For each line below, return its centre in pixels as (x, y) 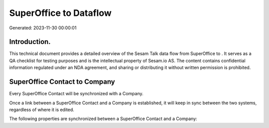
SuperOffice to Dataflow (61, 13)
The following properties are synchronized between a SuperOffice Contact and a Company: (103, 119)
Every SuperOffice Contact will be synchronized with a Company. (76, 94)
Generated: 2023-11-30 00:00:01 (43, 28)
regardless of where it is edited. (42, 110)
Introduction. (30, 42)
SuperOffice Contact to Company (62, 82)
